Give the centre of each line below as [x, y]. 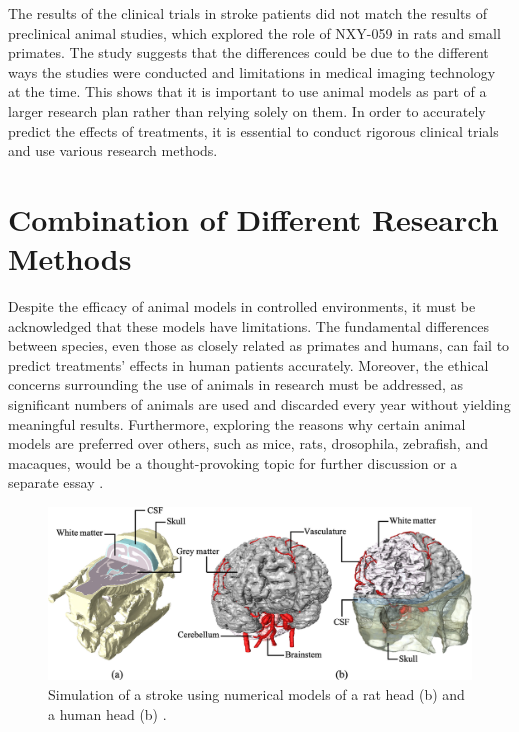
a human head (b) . [107, 713]
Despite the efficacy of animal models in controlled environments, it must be [242, 306]
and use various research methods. [113, 150]
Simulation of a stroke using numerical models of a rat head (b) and [256, 694]
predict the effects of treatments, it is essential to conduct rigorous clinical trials [253, 130]
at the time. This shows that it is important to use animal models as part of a [247, 91]
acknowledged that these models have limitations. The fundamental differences [248, 325]
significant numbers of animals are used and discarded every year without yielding [259, 404]
